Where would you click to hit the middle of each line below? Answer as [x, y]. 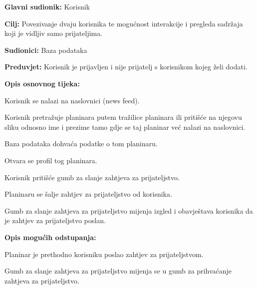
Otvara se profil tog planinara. [51, 160]
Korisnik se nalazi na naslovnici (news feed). [72, 100]
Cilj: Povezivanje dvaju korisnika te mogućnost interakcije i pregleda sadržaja [124, 23]
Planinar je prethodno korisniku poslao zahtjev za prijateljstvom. [104, 254]
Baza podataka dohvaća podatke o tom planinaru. [81, 144]
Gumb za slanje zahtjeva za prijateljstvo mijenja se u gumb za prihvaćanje [118, 271]
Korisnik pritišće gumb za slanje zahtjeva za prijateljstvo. [92, 177]
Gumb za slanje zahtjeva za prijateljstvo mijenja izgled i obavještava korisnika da [129, 210]
